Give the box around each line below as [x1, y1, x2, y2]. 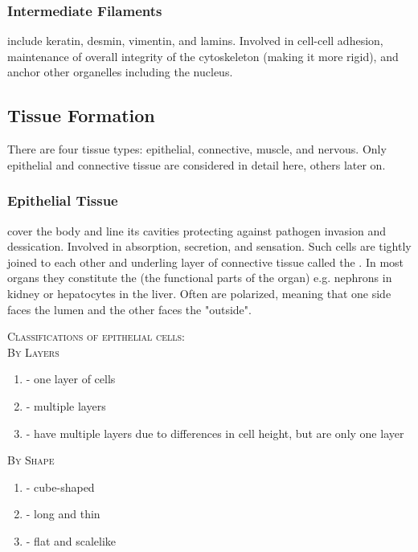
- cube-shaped [26, 478, 95, 495]
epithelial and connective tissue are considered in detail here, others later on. [7, 156, 386, 173]
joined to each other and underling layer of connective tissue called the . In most [7, 253, 404, 270]
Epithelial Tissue [7, 190, 118, 211]
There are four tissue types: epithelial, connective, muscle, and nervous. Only [7, 141, 387, 157]
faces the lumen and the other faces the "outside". [7, 301, 252, 317]
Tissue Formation [7, 103, 155, 128]
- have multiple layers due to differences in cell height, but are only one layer [26, 424, 404, 441]
